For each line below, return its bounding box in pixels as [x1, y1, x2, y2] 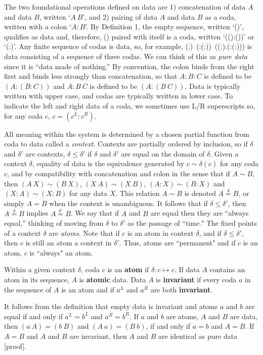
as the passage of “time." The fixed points [127, 218, 257, 228]
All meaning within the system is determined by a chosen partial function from [4, 128, 249, 139]
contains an [209, 264, 245, 275]
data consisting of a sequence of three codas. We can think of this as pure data [4, 50, 248, 61]
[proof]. [4, 340, 27, 351]
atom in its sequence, [4, 274, 69, 285]
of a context [4, 227, 41, 238]
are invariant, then [69, 331, 127, 341]
